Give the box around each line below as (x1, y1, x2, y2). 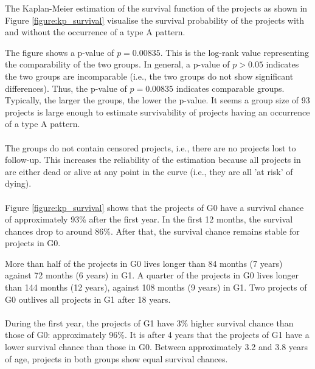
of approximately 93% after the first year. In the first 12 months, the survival (5, 213, 293, 226)
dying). (5, 177, 32, 190)
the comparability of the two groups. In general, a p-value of (5, 58, 230, 71)
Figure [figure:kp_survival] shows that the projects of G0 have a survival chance (5, 201, 304, 213)
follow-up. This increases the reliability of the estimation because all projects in (5, 153, 301, 166)
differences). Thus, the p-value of (5, 81, 127, 94)
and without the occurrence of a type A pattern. (5, 26, 185, 38)
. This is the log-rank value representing (160, 46, 309, 58)
